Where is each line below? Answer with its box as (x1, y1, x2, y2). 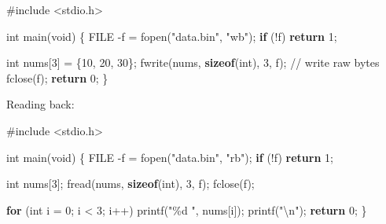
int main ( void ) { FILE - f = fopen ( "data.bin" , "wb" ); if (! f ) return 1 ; (6, 28, 337, 44)
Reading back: (6, 96, 75, 112)
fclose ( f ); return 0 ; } (6, 69, 108, 86)
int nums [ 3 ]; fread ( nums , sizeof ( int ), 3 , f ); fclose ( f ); (6, 175, 255, 192)
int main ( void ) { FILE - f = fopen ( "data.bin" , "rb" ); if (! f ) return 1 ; (6, 149, 333, 165)
